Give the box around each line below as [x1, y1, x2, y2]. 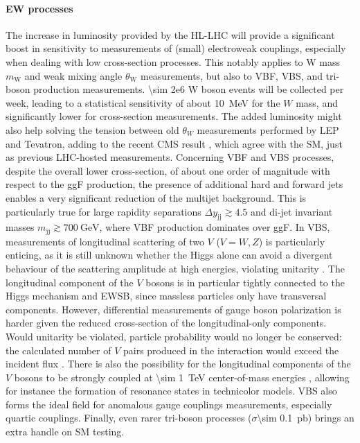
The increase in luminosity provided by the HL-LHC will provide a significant [6, 27, 335, 42]
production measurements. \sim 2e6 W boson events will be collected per [33, 82, 344, 96]
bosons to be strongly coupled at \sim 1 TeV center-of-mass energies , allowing [14, 370, 350, 384]
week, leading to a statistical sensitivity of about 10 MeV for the [6, 95, 280, 110]
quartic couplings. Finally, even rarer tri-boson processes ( [6, 410, 252, 425]
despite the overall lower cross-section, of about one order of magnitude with [6, 163, 330, 177]
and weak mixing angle [24, 68, 123, 82]
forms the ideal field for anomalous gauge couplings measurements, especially [6, 397, 332, 411]
